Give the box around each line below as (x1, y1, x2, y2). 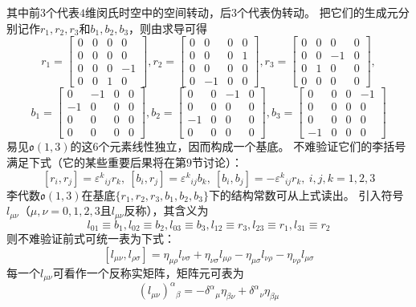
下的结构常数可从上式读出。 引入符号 (208, 186, 404, 203)
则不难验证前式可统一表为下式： (6, 230, 175, 247)
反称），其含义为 (124, 202, 209, 219)
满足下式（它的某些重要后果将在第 (6, 154, 186, 171)
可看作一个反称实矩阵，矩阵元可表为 (52, 264, 244, 281)
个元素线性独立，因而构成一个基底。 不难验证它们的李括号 (98, 138, 406, 155)
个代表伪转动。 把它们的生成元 (237, 4, 398, 20)
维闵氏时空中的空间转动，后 (85, 4, 231, 20)
